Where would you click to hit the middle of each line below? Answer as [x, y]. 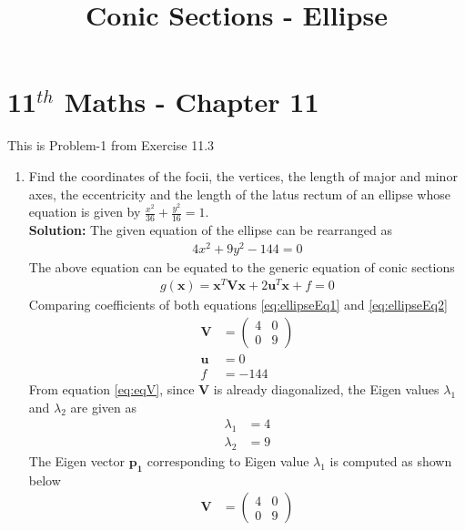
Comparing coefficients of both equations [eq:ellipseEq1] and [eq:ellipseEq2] [238, 305]
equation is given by [85, 212]
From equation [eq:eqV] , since [111, 389]
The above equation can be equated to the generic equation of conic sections [242, 266]
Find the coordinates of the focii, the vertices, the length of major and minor [243, 175]
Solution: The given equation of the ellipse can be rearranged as [211, 229]
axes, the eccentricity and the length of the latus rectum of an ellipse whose [239, 194]
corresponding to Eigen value [228, 460]
